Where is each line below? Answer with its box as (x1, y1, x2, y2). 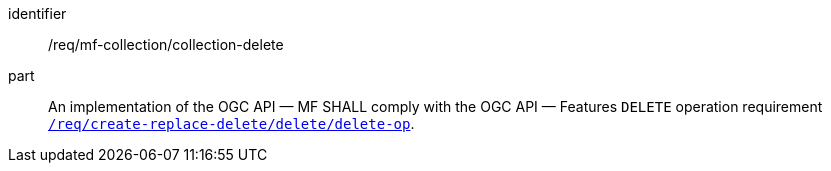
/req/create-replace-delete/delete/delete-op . (48, 115, 415, 132)
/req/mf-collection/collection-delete (48, 36, 284, 53)
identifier (8, 5, 67, 22)
